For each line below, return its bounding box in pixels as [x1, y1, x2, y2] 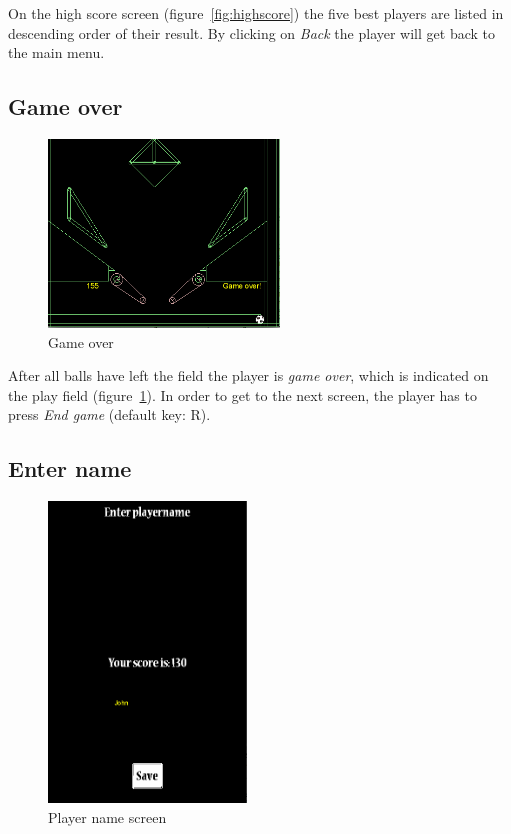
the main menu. [8, 42, 105, 63]
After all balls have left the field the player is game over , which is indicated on [8, 365, 489, 386]
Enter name [8, 453, 132, 484]
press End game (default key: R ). [8, 404, 211, 425]
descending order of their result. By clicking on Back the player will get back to [8, 22, 495, 43]
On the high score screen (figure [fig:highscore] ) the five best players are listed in [8, 3, 504, 23]
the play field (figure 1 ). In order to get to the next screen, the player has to [8, 384, 477, 405]
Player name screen [48, 807, 167, 828]
